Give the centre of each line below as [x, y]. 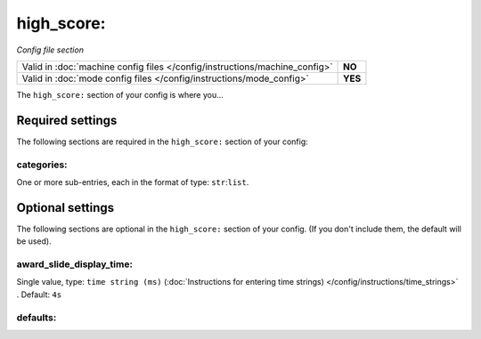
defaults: [37, 318]
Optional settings [65, 208]
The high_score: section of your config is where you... [120, 94]
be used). [34, 241]
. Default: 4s [39, 295]
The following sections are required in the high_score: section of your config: [162, 141]
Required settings [67, 120]
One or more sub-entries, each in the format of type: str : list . [133, 182]
